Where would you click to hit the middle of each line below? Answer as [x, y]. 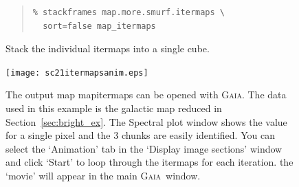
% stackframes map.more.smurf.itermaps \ [129, 12]
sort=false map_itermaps [99, 26]
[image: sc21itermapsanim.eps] [77, 73]
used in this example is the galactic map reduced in [114, 108]
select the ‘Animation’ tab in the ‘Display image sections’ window [144, 148]
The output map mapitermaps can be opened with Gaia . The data [146, 95]
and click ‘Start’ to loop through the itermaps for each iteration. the [149, 162]
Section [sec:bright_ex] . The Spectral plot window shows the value [146, 121]
